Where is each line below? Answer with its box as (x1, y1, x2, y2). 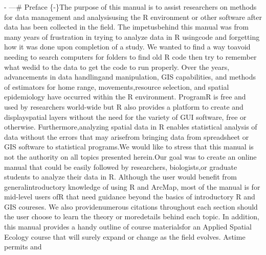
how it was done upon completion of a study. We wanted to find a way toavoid (4, 41, 251, 52)
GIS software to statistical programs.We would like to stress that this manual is (4, 141, 254, 152)
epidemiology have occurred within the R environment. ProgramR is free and (4, 91, 246, 102)
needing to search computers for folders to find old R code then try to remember (4, 51, 257, 62)
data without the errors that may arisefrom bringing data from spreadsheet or (4, 131, 249, 142)
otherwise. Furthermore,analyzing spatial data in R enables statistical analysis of (4, 121, 257, 132)
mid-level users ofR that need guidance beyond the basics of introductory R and (4, 191, 255, 202)
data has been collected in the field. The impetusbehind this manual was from (4, 21, 249, 32)
